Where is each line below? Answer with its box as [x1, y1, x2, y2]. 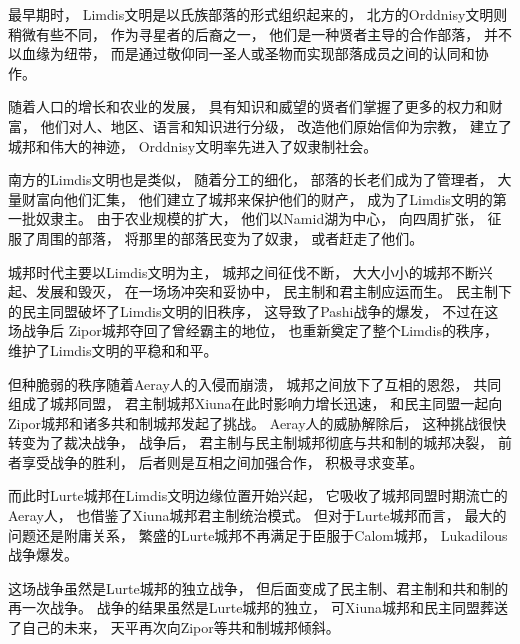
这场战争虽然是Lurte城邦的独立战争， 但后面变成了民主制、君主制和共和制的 [8, 577, 509, 598]
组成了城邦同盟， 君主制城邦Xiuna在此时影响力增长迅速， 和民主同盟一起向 [8, 393, 503, 414]
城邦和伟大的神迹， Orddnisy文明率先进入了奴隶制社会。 [8, 135, 378, 156]
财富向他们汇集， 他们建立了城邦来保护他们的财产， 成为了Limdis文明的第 [21, 188, 507, 209]
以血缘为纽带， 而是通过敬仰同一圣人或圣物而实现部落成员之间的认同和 [8, 43, 475, 64]
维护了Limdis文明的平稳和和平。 [8, 339, 218, 360]
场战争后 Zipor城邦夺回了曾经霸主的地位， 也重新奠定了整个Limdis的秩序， [8, 320, 498, 341]
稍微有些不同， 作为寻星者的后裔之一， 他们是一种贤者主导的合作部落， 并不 [8, 23, 512, 44]
